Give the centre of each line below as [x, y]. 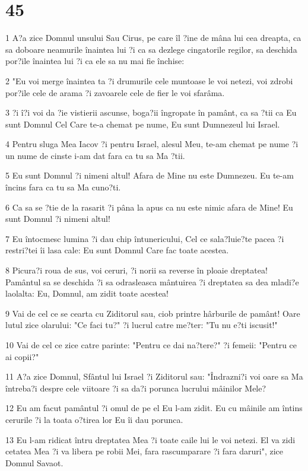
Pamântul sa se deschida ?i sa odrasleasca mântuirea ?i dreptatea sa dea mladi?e [152, 281]
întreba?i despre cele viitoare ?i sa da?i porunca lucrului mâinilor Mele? [136, 388]
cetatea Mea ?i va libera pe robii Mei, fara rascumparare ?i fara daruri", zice [145, 451]
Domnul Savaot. [34, 462]
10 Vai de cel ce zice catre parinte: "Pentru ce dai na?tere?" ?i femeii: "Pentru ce [151, 345]
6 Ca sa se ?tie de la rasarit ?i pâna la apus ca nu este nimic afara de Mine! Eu [149, 207]
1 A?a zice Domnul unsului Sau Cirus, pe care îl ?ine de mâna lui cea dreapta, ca [153, 38]
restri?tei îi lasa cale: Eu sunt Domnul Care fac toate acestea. [117, 250]
